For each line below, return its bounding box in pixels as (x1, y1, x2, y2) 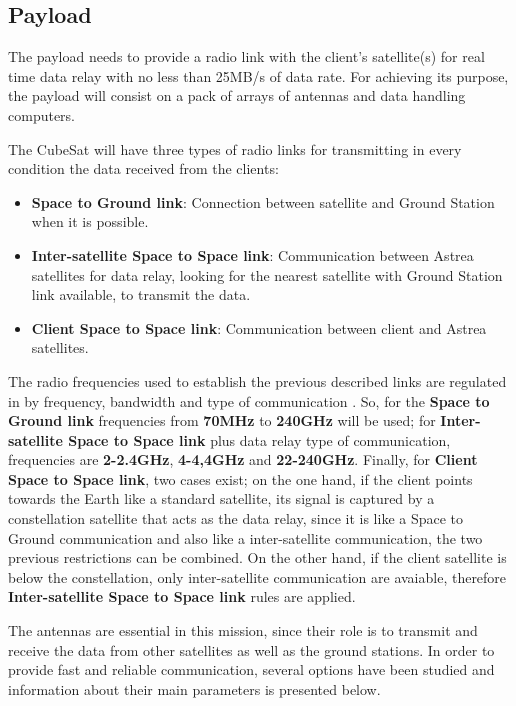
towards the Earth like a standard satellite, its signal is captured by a (8, 488, 435, 509)
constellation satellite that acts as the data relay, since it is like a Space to (8, 508, 464, 529)
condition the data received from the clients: (8, 158, 279, 179)
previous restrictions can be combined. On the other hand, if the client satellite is (8, 547, 507, 568)
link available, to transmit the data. (31, 284, 251, 305)
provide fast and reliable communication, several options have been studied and (8, 659, 495, 680)
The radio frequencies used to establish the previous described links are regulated (8, 370, 507, 391)
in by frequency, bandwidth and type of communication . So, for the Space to (8, 390, 490, 411)
